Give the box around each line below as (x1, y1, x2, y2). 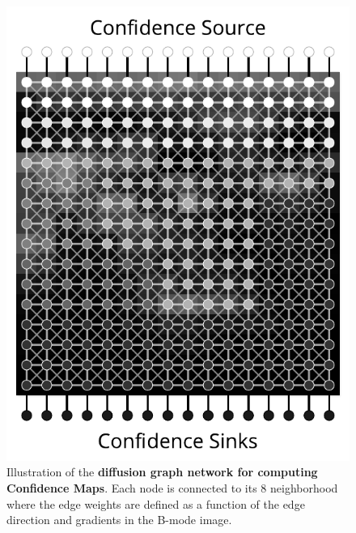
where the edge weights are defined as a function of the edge (6, 495, 305, 512)
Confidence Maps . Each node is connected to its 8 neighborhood (6, 480, 338, 497)
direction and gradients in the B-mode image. (6, 511, 232, 528)
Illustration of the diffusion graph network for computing (6, 463, 318, 480)
